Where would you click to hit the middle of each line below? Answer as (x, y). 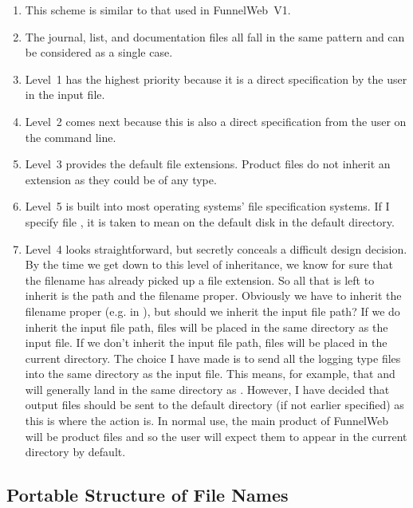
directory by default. (75, 452)
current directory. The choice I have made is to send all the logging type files (213, 358)
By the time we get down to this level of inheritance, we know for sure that (209, 264)
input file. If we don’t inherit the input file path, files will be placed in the (206, 343)
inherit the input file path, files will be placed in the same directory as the (206, 327)
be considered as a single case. (99, 52)
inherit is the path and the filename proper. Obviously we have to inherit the (213, 295)
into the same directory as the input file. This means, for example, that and (210, 374)
